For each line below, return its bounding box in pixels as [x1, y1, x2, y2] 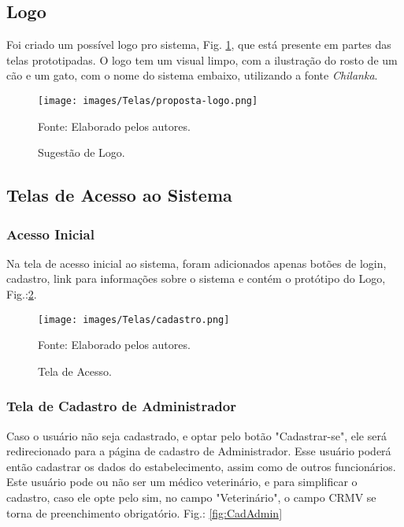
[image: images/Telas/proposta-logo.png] [38, 95, 258, 106]
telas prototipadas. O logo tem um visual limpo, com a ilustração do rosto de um [6, 51, 398, 68]
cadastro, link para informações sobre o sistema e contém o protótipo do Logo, [6, 270, 386, 287]
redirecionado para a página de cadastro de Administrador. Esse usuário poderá [6, 443, 391, 459]
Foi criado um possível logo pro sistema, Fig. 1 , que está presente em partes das [6, 36, 391, 53]
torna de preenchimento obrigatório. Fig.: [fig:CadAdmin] [6, 504, 283, 521]
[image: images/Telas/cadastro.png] [38, 314, 230, 325]
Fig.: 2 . [6, 286, 37, 302]
